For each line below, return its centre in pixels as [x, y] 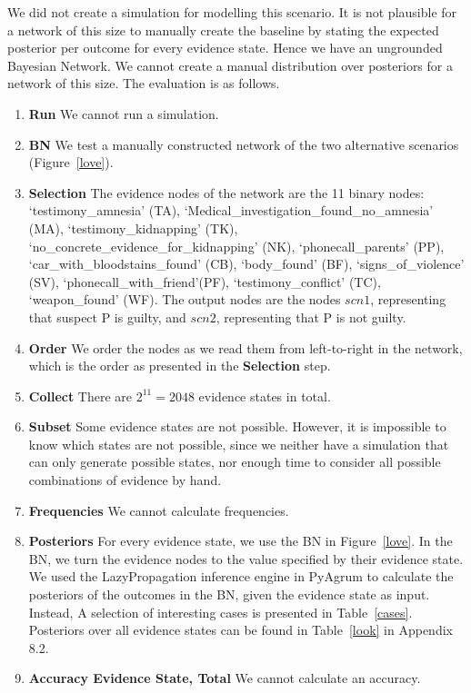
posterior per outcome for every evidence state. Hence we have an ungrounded [225, 48]
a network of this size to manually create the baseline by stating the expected [223, 30]
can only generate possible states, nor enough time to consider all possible [235, 462]
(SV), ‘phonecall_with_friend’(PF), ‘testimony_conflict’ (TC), [205, 281]
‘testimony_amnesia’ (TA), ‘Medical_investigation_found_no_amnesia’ [231, 210]
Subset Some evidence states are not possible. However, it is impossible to [237, 426]
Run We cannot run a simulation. [124, 113]
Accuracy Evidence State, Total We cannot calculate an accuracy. [225, 678]
